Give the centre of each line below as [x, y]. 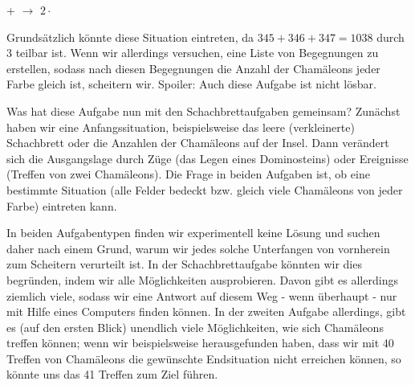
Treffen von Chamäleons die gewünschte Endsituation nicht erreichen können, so [204, 358]
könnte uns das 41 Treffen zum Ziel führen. [112, 374]
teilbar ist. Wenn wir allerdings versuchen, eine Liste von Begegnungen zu [197, 53]
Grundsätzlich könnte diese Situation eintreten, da [130, 37]
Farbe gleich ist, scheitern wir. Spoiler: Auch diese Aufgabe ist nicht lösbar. [191, 84]
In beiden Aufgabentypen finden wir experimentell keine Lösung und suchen [193, 233]
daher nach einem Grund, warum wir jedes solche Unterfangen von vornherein [198, 248]
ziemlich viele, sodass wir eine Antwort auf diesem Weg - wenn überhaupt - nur [202, 295]
